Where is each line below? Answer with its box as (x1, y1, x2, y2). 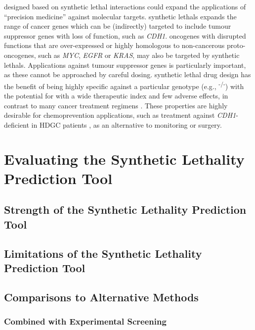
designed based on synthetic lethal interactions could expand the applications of (4, 1, 246, 11)
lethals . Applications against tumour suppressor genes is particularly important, (4, 59, 246, 70)
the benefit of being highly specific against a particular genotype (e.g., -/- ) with (4, 79, 244, 91)
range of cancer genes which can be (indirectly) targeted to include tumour (4, 21, 231, 31)
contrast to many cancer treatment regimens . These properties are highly (4, 100, 228, 110)
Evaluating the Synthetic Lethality (4, 148, 245, 169)
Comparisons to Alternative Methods (4, 289, 199, 304)
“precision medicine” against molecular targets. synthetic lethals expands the (4, 11, 237, 21)
